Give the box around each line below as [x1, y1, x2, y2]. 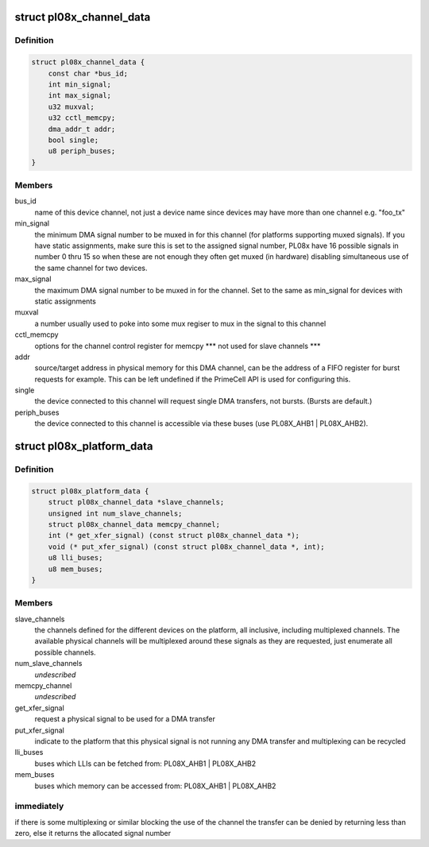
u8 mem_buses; [48, 564, 103, 574]
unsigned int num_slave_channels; [48, 509, 183, 518]
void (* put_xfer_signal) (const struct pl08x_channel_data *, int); [48, 542, 325, 551]
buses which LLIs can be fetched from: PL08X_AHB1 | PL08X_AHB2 [34, 759, 257, 768]
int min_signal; [48, 79, 111, 89]
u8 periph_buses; [48, 147, 116, 156]
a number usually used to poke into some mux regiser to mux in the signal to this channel [34, 319, 327, 328]
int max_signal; [48, 91, 111, 100]
